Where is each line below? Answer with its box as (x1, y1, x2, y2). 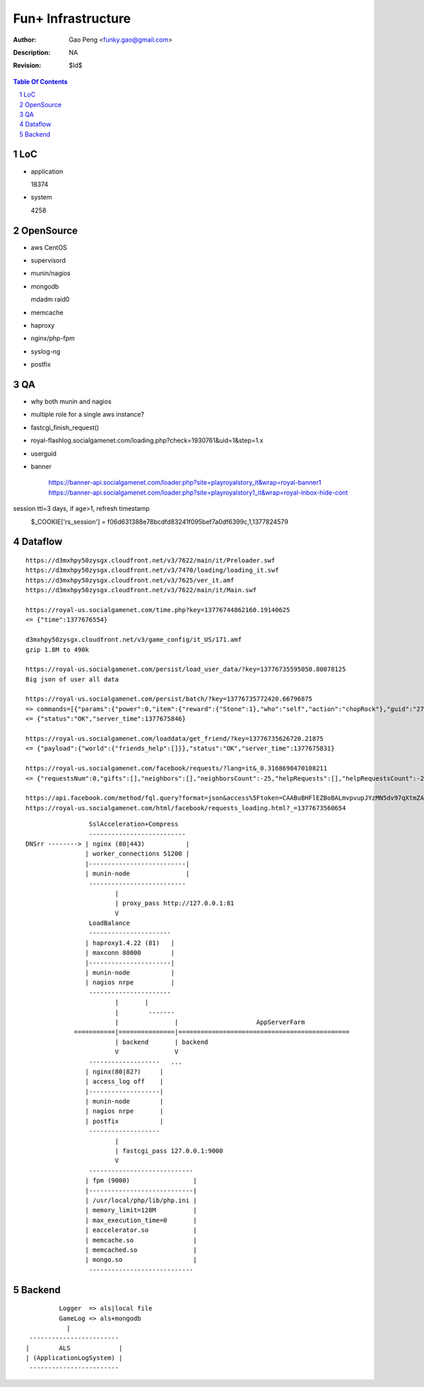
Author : (13, 35, 37, 44)
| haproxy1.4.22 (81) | (85, 938, 175, 947)
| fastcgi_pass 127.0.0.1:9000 (114, 1147, 223, 1155)
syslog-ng (30, 347, 61, 355)
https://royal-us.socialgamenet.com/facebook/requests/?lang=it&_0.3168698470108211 (25, 764, 328, 773)
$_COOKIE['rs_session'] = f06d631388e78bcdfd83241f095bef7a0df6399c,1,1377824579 (30, 517, 289, 526)
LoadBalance (88, 919, 131, 927)
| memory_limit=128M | (85, 1207, 197, 1214)
